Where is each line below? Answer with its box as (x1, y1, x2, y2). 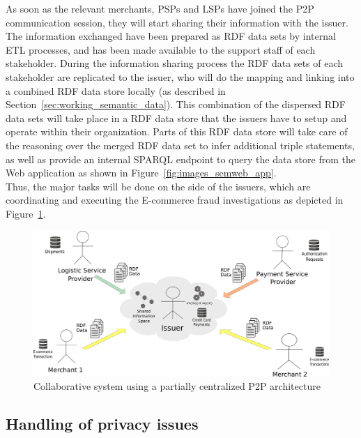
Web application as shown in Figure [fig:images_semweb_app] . (6, 165, 277, 180)
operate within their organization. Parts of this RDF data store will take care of (6, 124, 348, 139)
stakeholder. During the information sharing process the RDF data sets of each (6, 56, 344, 70)
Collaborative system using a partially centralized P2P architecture (33, 379, 321, 393)
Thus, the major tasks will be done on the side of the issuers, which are (6, 179, 311, 193)
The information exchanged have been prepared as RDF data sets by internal (6, 29, 336, 43)
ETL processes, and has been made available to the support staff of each (6, 42, 316, 56)
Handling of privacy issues (6, 413, 199, 435)
